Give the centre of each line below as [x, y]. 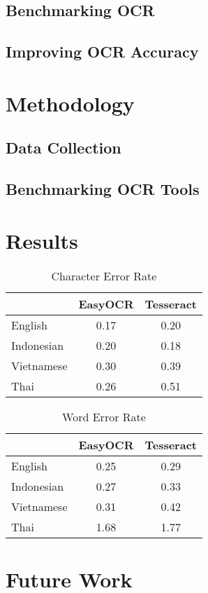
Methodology [70, 103]
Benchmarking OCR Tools [103, 189]
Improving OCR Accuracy [102, 52]
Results [42, 240]
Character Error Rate [104, 275]
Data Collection [64, 148]
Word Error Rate [104, 416]
